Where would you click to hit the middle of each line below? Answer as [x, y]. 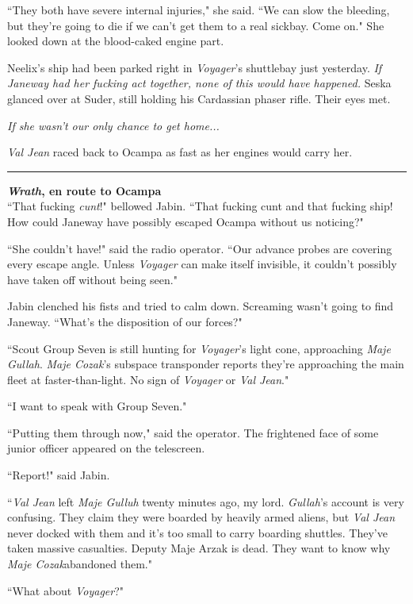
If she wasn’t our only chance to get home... [113, 125]
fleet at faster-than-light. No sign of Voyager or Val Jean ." [148, 379]
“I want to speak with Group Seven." [97, 406]
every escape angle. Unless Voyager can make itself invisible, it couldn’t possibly [202, 264]
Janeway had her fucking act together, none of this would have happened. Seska [199, 83]
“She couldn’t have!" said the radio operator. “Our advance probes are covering [200, 248]
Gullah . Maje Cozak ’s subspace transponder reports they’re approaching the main [206, 364]
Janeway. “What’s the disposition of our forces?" [125, 321]
